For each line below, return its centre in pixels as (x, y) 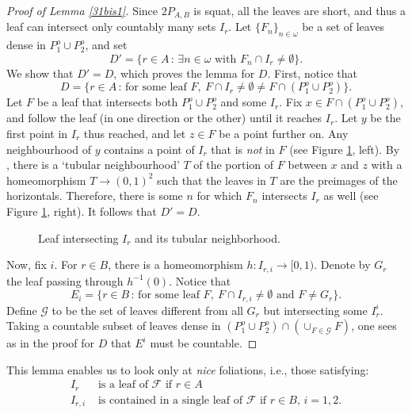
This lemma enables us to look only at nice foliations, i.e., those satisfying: (188, 369)
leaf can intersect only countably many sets (111, 27)
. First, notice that (312, 73)
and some (244, 102)
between (307, 165)
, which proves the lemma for (184, 73)
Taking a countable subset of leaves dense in (114, 326)
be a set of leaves (343, 27)
